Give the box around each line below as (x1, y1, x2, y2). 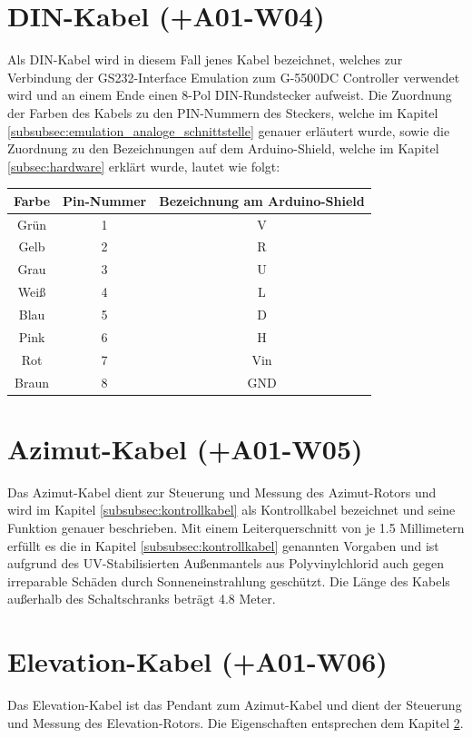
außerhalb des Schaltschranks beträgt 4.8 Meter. (7, 589, 276, 608)
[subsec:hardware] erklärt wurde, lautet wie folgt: (7, 156, 280, 175)
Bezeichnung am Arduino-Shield (159, 191, 365, 210)
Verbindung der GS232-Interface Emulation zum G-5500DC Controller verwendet (7, 67, 460, 86)
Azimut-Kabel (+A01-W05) (7, 429, 363, 467)
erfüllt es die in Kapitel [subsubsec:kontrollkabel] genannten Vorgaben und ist (7, 536, 439, 555)
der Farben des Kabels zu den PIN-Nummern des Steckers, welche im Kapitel (7, 103, 438, 122)
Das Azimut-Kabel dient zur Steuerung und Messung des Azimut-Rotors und (7, 482, 437, 501)
